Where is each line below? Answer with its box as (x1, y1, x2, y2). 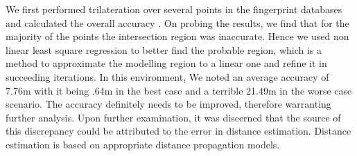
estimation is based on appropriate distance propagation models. (6, 137, 280, 151)
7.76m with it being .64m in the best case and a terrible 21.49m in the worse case (6, 83, 352, 97)
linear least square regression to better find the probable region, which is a (6, 42, 322, 57)
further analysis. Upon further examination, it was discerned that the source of (6, 110, 341, 124)
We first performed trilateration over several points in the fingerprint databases (6, 2, 342, 16)
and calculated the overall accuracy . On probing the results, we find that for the (6, 15, 349, 30)
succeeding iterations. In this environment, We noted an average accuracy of (6, 69, 329, 84)
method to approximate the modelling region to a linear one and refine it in (6, 56, 327, 70)
